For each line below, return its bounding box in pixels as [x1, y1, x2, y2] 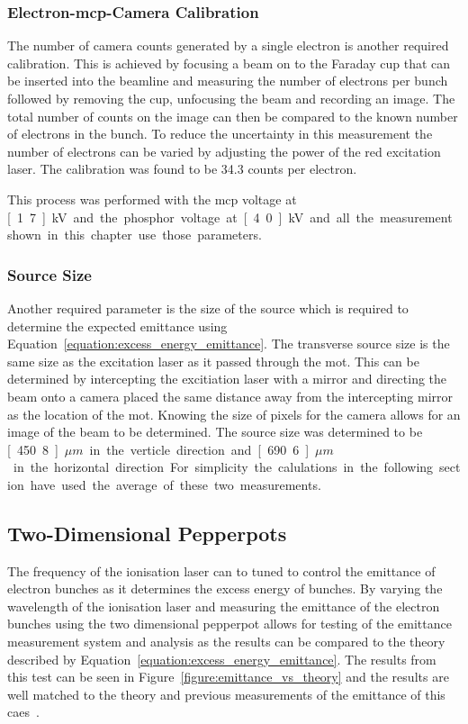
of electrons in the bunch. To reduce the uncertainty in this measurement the [7, 124, 433, 143]
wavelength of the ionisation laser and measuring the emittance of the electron [7, 596, 440, 615]
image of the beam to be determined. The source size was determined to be [7, 422, 423, 441]
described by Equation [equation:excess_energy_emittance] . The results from [7, 649, 436, 668]
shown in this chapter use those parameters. [7, 225, 262, 244]
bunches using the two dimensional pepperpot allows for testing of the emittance [7, 614, 452, 633]
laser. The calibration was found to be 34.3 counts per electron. [7, 159, 357, 178]
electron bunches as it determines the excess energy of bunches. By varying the [7, 579, 443, 598]
